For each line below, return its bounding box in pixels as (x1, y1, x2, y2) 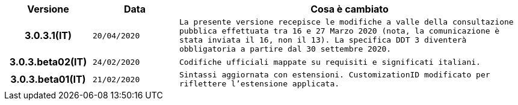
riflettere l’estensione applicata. (179, 79, 340, 88)
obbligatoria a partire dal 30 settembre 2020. (179, 44, 392, 53)
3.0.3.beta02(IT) (9, 56, 87, 68)
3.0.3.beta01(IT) (10, 73, 86, 85)
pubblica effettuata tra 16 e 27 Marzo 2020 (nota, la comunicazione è (179, 26, 500, 35)
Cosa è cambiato (310, 3, 389, 15)
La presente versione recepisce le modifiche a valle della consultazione (179, 17, 514, 26)
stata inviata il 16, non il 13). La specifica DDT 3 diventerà (179, 35, 467, 44)
